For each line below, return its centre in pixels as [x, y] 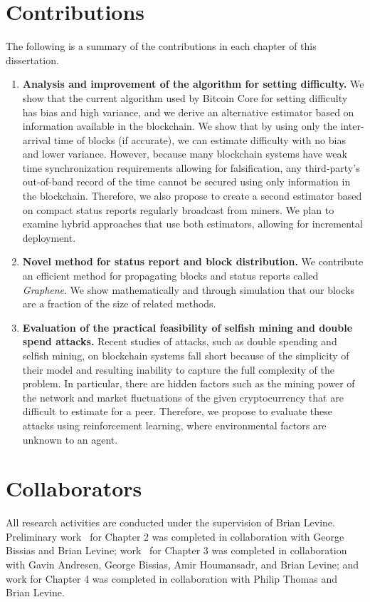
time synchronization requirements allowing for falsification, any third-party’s [191, 167]
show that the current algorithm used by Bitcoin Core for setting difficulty [185, 97]
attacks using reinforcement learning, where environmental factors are [174, 425]
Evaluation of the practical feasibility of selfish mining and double [187, 327]
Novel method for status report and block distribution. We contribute [193, 261]
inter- [352, 126]
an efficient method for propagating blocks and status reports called [170, 276]
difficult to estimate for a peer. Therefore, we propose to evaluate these [177, 411]
